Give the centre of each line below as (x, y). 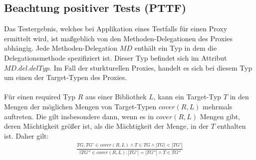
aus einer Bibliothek (116, 97)
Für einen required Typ (40, 97)
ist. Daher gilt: (26, 135)
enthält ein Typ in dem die (176, 48)
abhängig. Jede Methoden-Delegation (61, 48)
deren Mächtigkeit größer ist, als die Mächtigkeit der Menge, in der (106, 126)
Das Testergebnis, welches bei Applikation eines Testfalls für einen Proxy (116, 29)
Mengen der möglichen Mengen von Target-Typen (80, 106)
